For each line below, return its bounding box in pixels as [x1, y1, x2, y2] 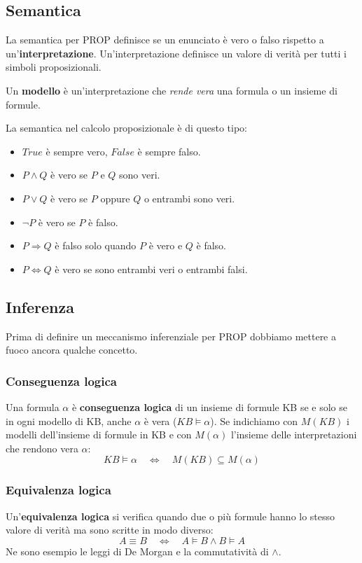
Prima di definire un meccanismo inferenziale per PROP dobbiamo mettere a [6, 328, 336, 343]
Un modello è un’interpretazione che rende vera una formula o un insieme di [6, 83, 337, 97]
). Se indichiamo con [210, 413, 298, 428]
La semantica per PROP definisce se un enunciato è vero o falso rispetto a [6, 32, 324, 47]
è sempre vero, [46, 144, 108, 158]
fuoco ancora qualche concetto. [6, 342, 138, 357]
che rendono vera [6, 440, 78, 455]
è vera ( [144, 413, 177, 428]
